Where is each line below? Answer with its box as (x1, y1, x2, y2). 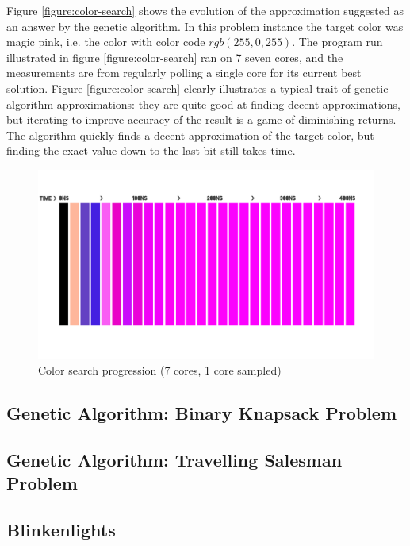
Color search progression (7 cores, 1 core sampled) (38, 362, 282, 379)
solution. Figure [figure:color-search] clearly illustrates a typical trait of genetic (6, 79, 389, 96)
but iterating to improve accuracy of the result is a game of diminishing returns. (6, 111, 397, 128)
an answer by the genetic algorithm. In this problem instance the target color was (6, 17, 404, 34)
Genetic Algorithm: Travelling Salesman (6, 447, 343, 471)
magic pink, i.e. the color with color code (6, 33, 205, 50)
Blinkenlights (6, 517, 116, 541)
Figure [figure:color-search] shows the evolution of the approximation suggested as (6, 2, 404, 18)
